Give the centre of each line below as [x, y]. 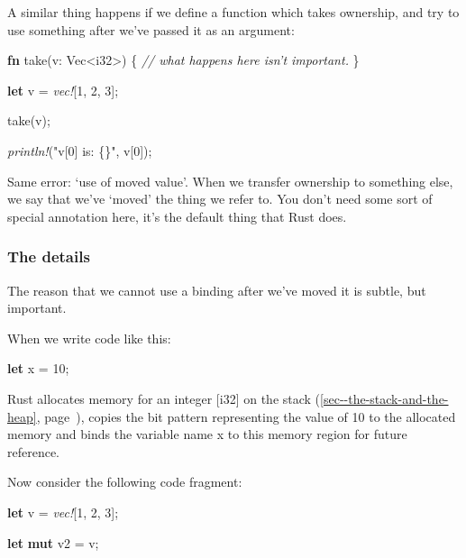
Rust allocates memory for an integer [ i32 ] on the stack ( [164, 398]
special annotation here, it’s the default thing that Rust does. [177, 216]
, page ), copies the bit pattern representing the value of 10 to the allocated [246, 416]
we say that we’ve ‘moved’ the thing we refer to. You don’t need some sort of [220, 199]
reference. [34, 451]
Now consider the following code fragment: [125, 482]
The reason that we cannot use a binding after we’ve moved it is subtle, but [217, 290]
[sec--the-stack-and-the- [384, 398]
